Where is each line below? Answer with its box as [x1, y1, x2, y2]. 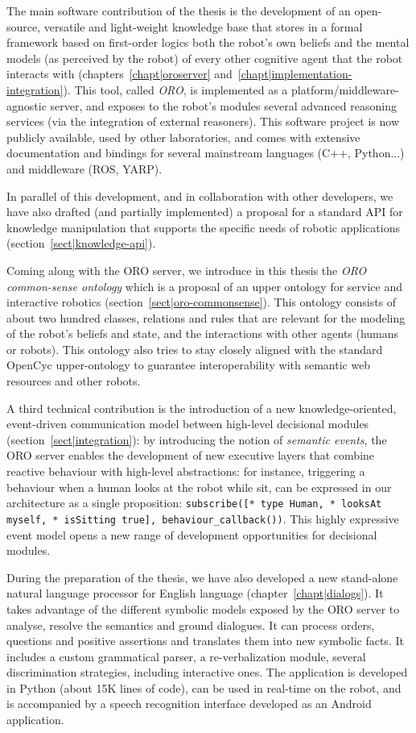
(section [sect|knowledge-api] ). [6, 235, 156, 252]
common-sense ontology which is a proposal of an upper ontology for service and [6, 277, 402, 294]
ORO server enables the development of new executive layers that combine [6, 447, 375, 464]
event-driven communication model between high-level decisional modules [6, 415, 369, 432]
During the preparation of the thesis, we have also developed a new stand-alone [6, 568, 398, 585]
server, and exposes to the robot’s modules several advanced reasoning [50, 97, 397, 114]
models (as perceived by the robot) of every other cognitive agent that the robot [6, 49, 403, 66]
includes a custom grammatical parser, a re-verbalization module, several [6, 648, 366, 664]
